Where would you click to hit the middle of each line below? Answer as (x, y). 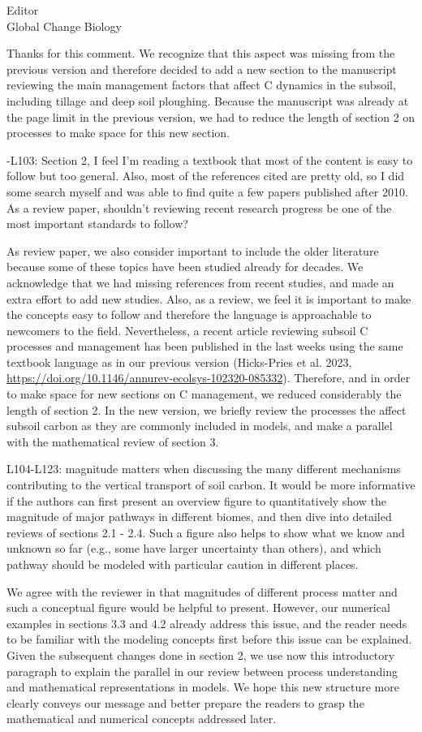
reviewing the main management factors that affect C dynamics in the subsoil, (201, 85)
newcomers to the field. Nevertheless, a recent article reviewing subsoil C (187, 330)
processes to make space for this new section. (118, 133)
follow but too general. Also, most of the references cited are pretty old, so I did (206, 176)
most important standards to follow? (97, 224)
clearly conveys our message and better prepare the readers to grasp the (185, 702)
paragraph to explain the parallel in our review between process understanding (202, 671)
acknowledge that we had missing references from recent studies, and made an (200, 282)
